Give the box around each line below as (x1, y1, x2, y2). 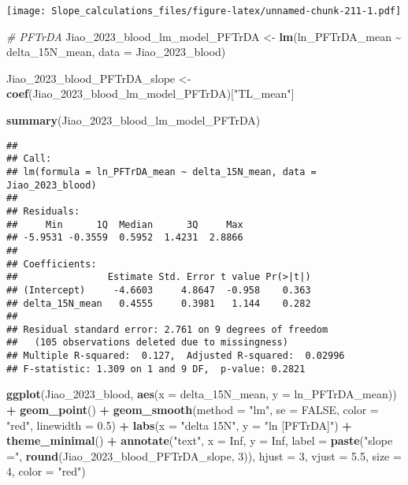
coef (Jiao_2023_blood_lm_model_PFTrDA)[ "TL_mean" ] (6, 85, 295, 102)
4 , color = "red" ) (6, 463, 86, 479)
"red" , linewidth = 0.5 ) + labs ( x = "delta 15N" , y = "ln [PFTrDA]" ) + (6, 416, 352, 433)
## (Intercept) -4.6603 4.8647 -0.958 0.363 (6, 284, 311, 296)
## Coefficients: (6, 258, 97, 270)
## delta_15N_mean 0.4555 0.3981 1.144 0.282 (6, 297, 311, 309)
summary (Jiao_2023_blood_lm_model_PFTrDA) (6, 112, 261, 129)
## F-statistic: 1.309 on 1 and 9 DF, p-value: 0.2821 (6, 363, 306, 375)
